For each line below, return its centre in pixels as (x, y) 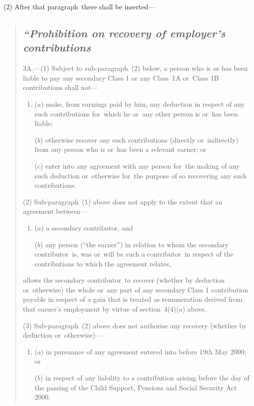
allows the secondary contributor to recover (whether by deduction (124, 280)
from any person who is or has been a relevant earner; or (120, 149)
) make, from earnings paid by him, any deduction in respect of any (143, 103)
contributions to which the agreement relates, (103, 263)
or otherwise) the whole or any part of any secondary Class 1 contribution (136, 289)
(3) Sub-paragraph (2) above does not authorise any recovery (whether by (135, 325)
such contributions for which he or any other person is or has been (136, 113)
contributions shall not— (60, 87)
